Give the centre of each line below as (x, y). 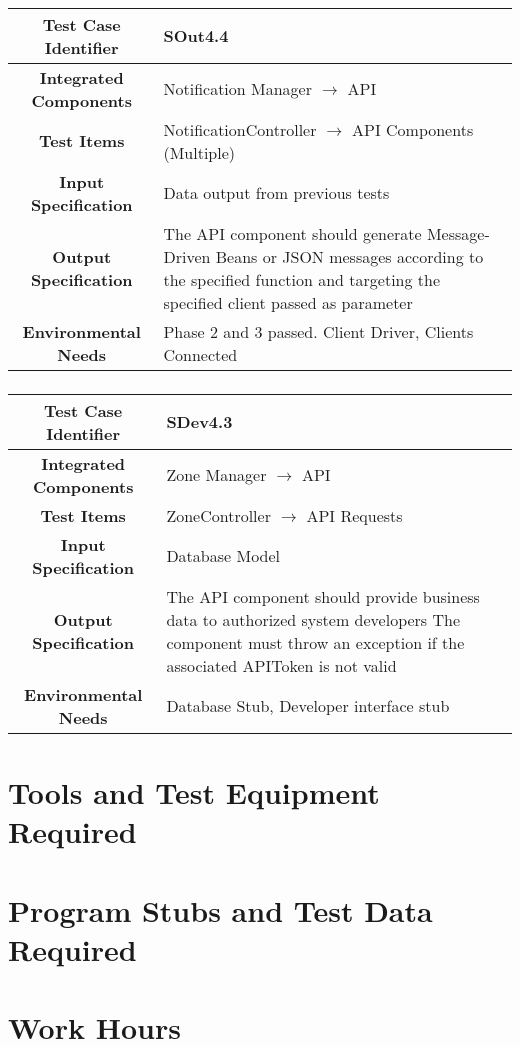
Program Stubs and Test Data (220, 909)
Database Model (223, 556)
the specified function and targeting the (302, 279)
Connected (200, 354)
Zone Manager (216, 475)
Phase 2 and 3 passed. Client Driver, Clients (318, 331)
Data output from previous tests (276, 193)
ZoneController (218, 515)
